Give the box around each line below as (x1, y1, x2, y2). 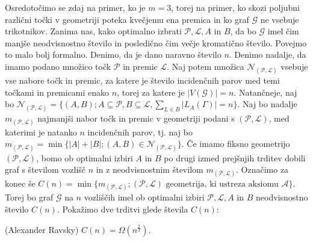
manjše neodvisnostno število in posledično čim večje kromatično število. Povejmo (5, 36, 307, 49)
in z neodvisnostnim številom (96, 163, 203, 176)
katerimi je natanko (5, 125, 77, 138)
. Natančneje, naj (234, 85, 297, 98)
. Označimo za (236, 163, 289, 176)
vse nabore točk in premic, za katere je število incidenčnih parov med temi (5, 74, 280, 87)
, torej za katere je (117, 85, 185, 98)
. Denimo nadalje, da (229, 48, 306, 61)
